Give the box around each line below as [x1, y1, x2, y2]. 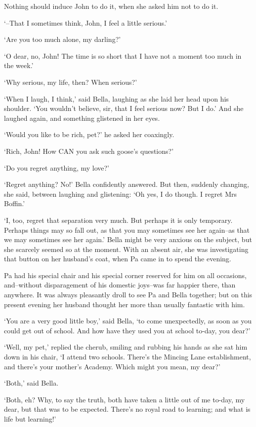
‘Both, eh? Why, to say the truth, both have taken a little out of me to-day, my [4, 394, 245, 404]
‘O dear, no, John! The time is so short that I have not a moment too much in [4, 50, 242, 61]
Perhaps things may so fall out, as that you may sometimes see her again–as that [4, 224, 250, 235]
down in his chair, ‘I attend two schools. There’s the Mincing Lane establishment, [4, 352, 251, 362]
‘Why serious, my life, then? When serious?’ [4, 76, 137, 87]
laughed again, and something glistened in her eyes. [4, 112, 160, 123]
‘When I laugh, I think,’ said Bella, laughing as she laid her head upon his [4, 93, 229, 104]
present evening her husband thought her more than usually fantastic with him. [4, 299, 245, 309]
